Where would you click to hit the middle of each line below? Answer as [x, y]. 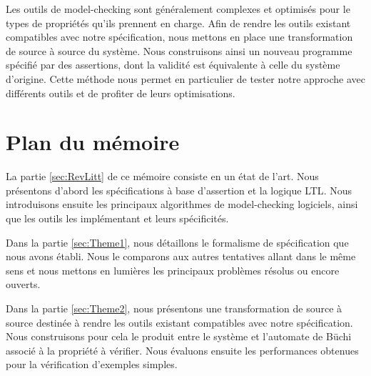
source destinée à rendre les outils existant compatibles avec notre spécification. [179, 322]
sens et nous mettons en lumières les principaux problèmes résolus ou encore [173, 270]
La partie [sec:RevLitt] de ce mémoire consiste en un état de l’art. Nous [162, 176]
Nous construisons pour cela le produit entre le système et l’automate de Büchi [179, 336]
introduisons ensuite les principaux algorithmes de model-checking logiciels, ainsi [182, 204]
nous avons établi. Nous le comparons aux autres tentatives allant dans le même [181, 256]
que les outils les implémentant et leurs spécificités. [117, 218]
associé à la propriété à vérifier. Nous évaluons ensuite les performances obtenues [182, 350]
